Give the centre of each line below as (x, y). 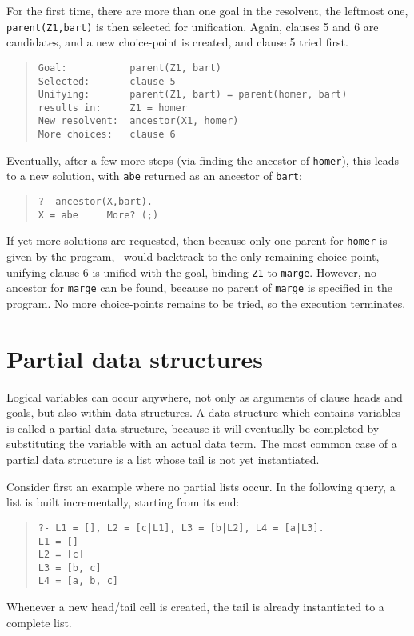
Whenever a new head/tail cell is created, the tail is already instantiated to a (195, 607)
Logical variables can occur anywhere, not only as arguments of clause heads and (205, 396)
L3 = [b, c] (70, 568)
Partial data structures (135, 358)
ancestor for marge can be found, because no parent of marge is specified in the (200, 288)
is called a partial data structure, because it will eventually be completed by (193, 428)
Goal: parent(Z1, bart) (129, 68)
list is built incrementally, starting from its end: (123, 502)
